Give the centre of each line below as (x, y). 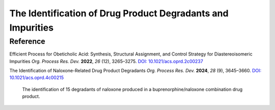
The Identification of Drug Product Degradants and (119, 13)
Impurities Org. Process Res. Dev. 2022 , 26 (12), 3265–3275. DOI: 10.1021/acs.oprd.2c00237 (106, 61)
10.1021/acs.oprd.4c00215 (36, 78)
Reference (27, 41)
